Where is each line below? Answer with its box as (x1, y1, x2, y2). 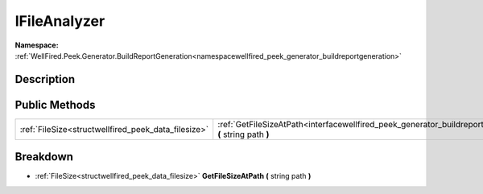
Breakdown (14, 150, 74, 164)
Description (14, 72, 76, 86)
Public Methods (14, 97, 96, 112)
